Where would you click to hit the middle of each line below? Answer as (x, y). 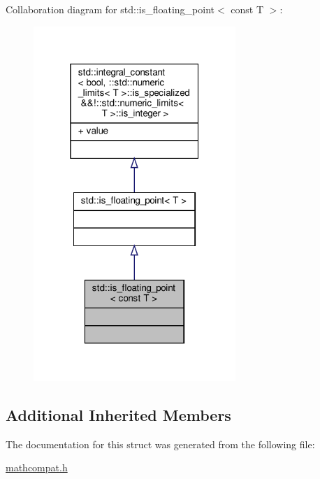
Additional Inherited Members (118, 414)
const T (247, 9)
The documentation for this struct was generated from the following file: (160, 444)
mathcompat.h (37, 467)
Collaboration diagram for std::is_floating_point (110, 9)
